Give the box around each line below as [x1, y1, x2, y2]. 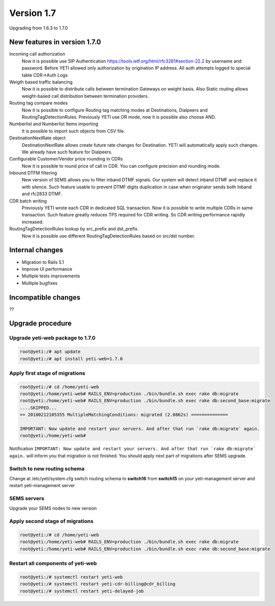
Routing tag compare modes [9, 100, 68, 106]
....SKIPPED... [19, 405, 57, 411]
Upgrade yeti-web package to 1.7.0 [9, 335, 96, 342]
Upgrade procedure [9, 319, 72, 328]
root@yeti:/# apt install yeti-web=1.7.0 [19, 356, 123, 362]
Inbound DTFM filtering [9, 170, 57, 176]
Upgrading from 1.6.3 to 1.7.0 [9, 25, 68, 31]
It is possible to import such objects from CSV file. [21, 128, 125, 134]
